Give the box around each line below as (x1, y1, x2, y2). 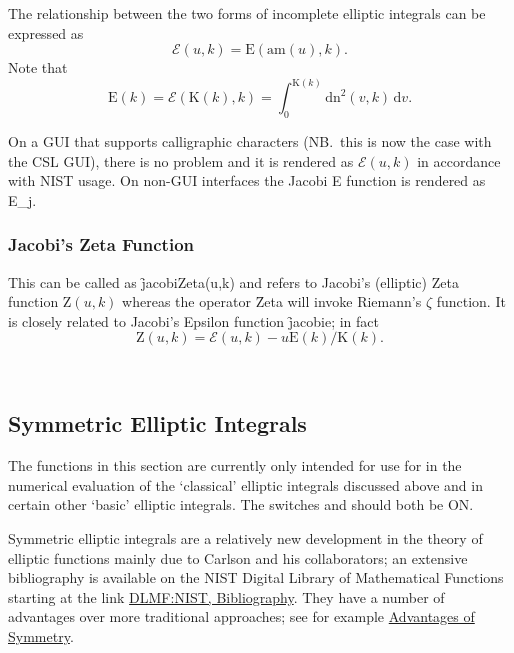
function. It (436, 291, 506, 312)
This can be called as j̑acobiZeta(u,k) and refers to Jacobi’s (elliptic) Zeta (8, 271, 459, 292)
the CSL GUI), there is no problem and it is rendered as (8, 150, 354, 171)
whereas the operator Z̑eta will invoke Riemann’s (122, 291, 422, 312)
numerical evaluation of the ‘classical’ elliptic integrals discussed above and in (8, 474, 483, 495)
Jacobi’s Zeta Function (8, 232, 194, 257)
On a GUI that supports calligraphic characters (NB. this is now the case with (8, 131, 492, 152)
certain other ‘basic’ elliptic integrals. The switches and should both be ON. (8, 494, 474, 515)
